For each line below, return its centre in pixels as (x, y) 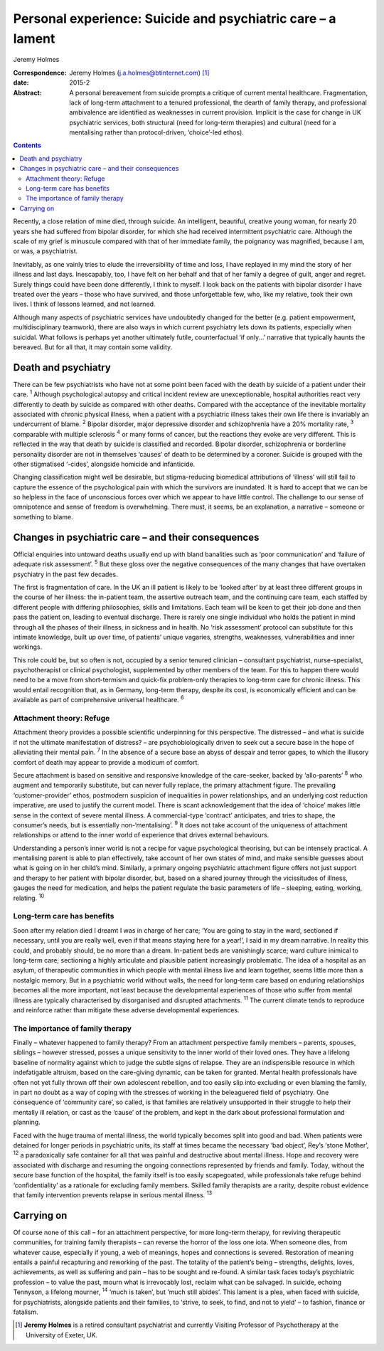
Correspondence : (40, 73)
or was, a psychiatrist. (46, 251)
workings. (28, 647)
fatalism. (26, 1312)
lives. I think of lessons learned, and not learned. (84, 304)
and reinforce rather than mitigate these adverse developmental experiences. (126, 1010)
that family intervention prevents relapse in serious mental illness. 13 (113, 1194)
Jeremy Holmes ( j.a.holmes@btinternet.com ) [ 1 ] (139, 73)
